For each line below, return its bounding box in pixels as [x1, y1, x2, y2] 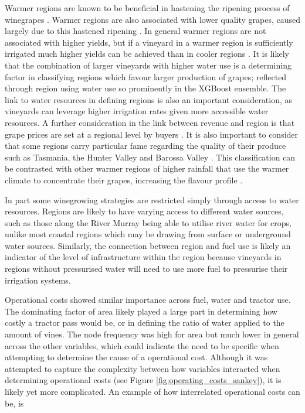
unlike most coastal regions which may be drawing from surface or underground [5, 228, 291, 240]
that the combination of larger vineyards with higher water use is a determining [5, 59, 292, 71]
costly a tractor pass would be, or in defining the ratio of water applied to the [5, 316, 284, 329]
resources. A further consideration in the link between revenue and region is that [5, 116, 295, 128]
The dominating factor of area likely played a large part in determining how [5, 305, 277, 317]
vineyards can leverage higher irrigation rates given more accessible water [5, 105, 269, 117]
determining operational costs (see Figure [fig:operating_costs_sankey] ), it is [5, 374, 282, 386]
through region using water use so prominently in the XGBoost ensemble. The [5, 82, 286, 94]
